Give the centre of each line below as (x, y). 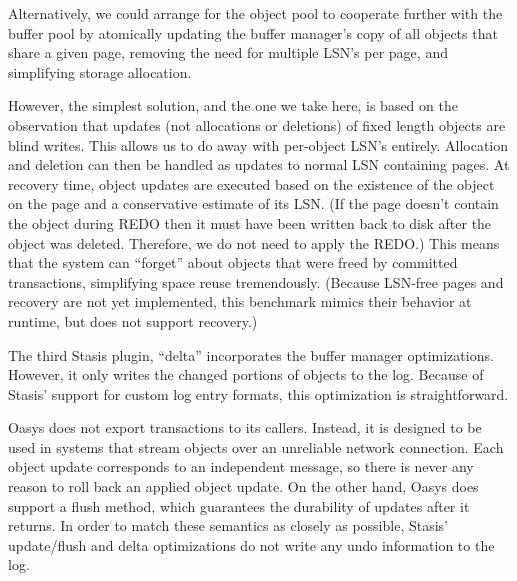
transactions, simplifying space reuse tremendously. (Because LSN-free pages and (256, 281)
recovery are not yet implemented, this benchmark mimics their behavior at (240, 301)
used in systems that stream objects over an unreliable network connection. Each (256, 446)
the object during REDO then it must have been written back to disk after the (250, 222)
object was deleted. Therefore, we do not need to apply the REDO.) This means (254, 242)
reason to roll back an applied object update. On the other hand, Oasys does (243, 486)
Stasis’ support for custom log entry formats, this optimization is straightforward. (258, 393)
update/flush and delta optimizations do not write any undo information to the (251, 544)
